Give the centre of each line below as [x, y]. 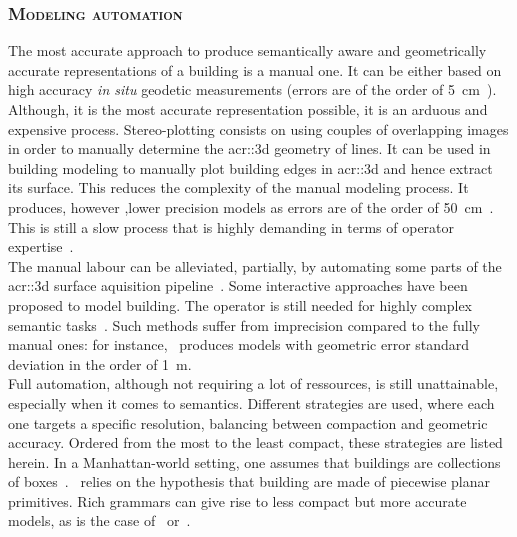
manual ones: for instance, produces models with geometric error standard [239, 344]
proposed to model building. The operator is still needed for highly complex [240, 304]
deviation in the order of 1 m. [100, 363]
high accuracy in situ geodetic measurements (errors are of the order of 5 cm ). [252, 89]
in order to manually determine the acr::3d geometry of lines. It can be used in [249, 148]
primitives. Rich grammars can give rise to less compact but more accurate [237, 500]
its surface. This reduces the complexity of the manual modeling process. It [238, 187]
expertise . [41, 246]
